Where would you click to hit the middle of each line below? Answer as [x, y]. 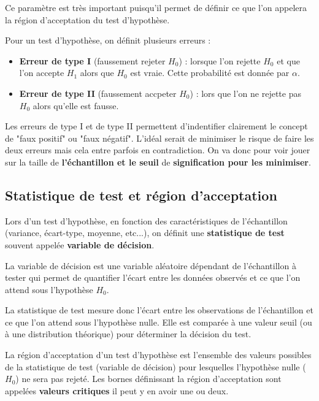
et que [288, 60]
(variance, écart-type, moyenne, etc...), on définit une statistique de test [145, 233]
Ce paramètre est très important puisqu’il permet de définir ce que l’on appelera [156, 7]
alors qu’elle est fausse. [76, 105]
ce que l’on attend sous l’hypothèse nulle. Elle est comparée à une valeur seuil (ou [159, 322]
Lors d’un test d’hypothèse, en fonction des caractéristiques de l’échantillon [146, 220]
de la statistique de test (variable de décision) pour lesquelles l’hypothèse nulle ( [156, 366]
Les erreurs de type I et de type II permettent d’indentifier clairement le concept [156, 126]
